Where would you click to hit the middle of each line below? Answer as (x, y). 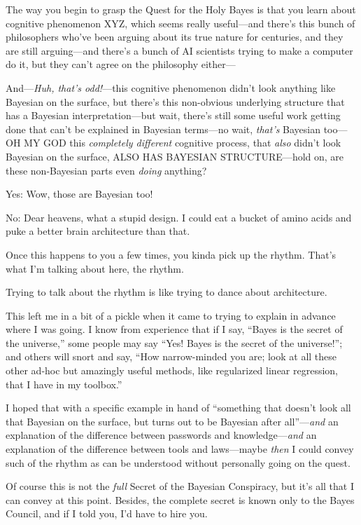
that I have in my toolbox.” (64, 384)
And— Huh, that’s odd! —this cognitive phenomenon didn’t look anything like (171, 87)
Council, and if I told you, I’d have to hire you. (107, 513)
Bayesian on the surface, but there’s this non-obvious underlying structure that (175, 101)
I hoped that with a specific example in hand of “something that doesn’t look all (178, 408)
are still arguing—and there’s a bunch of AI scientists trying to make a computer (179, 50)
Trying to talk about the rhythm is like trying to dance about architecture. (167, 292)
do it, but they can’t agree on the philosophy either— (121, 64)
